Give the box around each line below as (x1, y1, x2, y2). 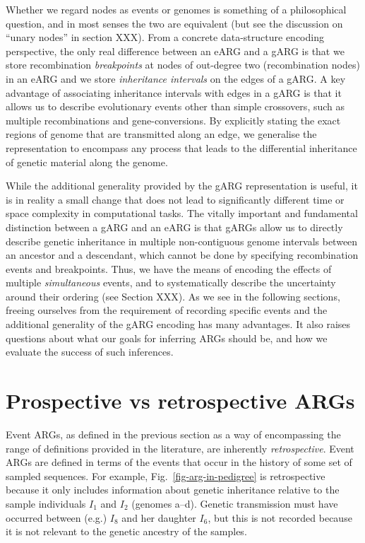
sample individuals (6, 496, 86, 510)
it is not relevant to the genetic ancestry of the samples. (6, 524, 247, 539)
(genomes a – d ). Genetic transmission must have (131, 496, 338, 510)
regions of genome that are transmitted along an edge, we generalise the (6, 127, 317, 141)
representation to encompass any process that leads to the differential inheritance (6, 140, 357, 155)
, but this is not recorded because (208, 510, 352, 525)
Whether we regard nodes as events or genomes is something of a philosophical (6, 2, 347, 16)
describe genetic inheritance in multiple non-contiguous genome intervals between (6, 233, 358, 248)
